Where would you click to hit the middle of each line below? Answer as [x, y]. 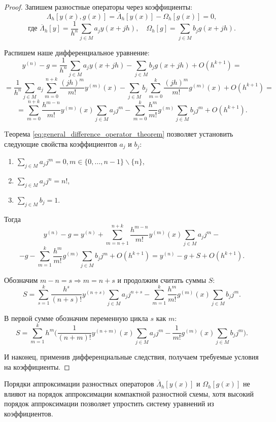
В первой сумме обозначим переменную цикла [76, 318]
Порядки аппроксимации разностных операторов [79, 384]
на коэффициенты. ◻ [37, 366]
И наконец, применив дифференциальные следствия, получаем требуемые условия [131, 356]
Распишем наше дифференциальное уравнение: [77, 52]
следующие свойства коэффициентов [61, 143]
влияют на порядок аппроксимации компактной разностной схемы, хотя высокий [129, 393]
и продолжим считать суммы [162, 280]
